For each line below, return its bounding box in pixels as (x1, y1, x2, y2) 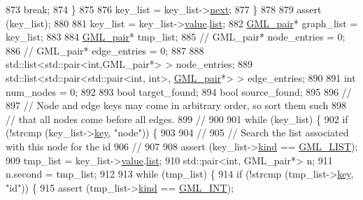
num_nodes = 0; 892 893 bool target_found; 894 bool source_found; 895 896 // (6, 84, 352, 99)
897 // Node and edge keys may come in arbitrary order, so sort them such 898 (6, 98, 347, 113)
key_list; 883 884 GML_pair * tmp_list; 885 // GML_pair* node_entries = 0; (6, 29, 346, 44)
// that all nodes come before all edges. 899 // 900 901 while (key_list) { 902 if (6, 111, 348, 126)
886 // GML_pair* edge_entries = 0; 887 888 (6, 43, 204, 57)
